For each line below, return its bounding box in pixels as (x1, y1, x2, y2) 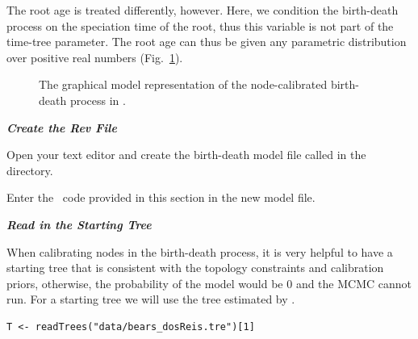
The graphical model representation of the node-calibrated (39, 76, 328, 93)
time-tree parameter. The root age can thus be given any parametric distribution (6, 33, 407, 50)
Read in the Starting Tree (6, 216, 152, 232)
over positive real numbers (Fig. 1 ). (6, 48, 183, 65)
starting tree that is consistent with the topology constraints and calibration (6, 259, 384, 276)
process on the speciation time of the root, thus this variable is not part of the (6, 17, 394, 34)
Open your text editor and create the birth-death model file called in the (6, 146, 366, 163)
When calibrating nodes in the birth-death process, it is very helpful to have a (6, 243, 393, 260)
